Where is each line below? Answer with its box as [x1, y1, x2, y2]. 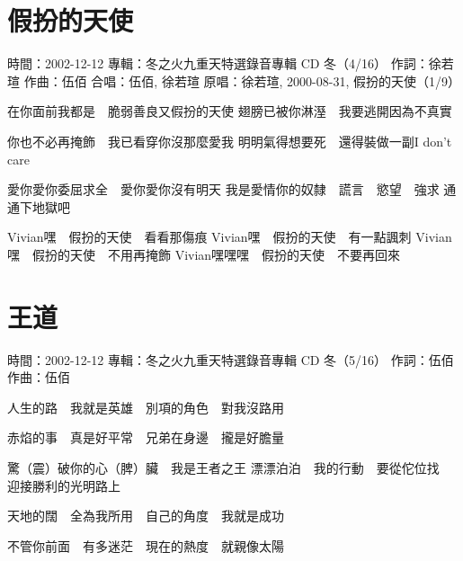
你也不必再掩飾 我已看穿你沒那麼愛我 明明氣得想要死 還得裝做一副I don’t [7, 131, 452, 150]
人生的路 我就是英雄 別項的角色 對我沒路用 [7, 397, 284, 416]
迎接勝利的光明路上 [7, 476, 120, 494]
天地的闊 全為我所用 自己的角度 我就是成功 [7, 506, 284, 525]
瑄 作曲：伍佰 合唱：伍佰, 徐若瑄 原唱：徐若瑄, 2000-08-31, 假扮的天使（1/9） [7, 71, 460, 90]
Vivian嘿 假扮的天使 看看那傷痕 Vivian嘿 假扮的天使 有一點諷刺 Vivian [7, 227, 452, 246]
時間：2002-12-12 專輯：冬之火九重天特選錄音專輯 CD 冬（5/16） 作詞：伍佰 [7, 350, 454, 369]
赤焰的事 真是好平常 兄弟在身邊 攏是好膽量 [7, 428, 284, 447]
